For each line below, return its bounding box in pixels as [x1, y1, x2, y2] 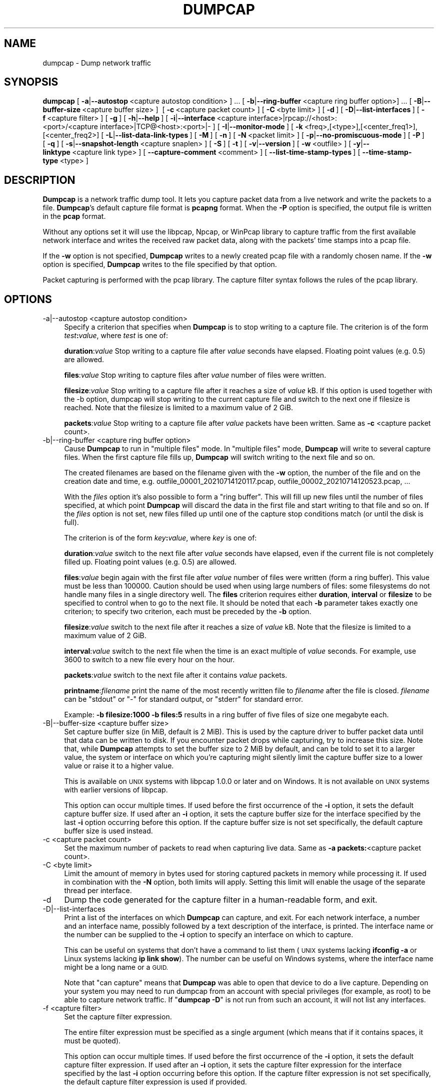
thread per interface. [64, 886, 132, 895]
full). [64, 518, 79, 527]
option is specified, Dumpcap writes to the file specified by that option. [42, 260, 277, 269]
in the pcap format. [42, 212, 106, 221]
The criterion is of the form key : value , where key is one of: [64, 533, 257, 542]
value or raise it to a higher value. [64, 761, 174, 770]
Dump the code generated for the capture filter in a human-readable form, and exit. [64, 895, 377, 905]
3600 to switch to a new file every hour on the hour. [64, 655, 235, 664]
